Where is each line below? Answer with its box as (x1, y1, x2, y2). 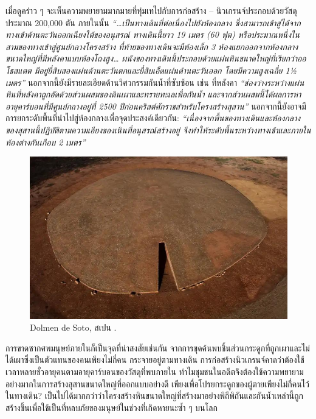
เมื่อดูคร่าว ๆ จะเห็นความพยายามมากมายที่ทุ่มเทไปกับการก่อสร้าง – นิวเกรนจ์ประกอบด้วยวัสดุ (5, 4, 297, 16)
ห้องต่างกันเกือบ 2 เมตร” (5, 135, 86, 148)
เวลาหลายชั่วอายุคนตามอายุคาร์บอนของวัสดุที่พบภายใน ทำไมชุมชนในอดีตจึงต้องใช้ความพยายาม (5, 365, 304, 378)
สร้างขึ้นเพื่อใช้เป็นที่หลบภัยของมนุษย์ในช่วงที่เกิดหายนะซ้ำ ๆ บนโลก (5, 401, 218, 414)
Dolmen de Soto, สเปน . (30, 321, 117, 334)
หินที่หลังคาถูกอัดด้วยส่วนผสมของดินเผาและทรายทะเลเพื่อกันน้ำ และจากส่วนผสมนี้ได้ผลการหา (5, 88, 301, 100)
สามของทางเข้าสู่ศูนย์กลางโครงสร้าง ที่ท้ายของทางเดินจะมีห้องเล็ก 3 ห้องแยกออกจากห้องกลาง (5, 40, 298, 52)
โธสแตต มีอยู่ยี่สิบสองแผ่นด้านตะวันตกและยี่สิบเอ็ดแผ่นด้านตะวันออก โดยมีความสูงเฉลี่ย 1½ (5, 63, 297, 76)
